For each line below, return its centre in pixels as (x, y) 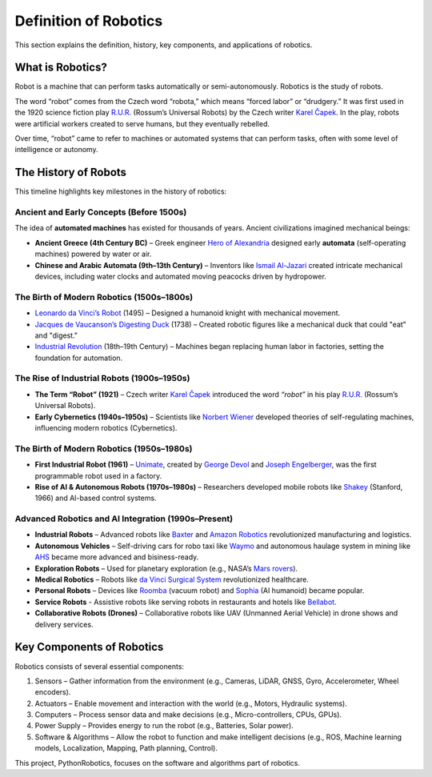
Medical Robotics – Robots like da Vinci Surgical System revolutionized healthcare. (172, 579)
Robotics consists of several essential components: (99, 666)
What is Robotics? (61, 68)
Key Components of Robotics (89, 647)
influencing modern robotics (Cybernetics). (106, 428)
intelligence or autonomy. (57, 150)
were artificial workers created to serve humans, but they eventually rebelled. (142, 123)
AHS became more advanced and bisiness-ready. (117, 557)
